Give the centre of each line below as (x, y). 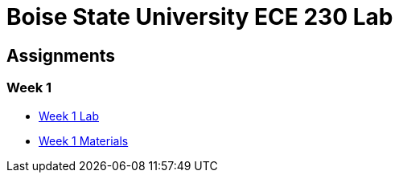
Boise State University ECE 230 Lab (200, 17)
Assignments (61, 55)
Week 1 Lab (69, 116)
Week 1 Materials (84, 140)
